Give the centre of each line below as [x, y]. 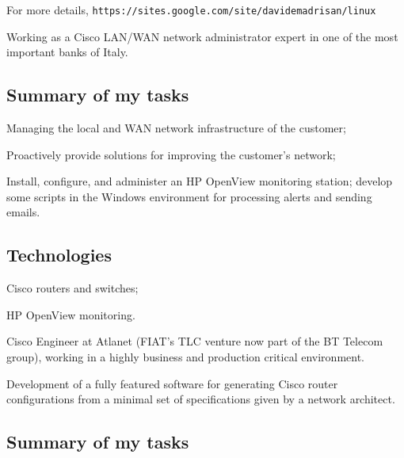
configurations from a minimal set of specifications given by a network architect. [201, 399]
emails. [23, 212]
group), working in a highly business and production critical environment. [186, 357]
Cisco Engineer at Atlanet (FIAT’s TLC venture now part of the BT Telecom [195, 341]
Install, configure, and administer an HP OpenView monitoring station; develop [200, 181]
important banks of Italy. [67, 52]
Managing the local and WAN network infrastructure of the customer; [176, 128]
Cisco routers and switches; [72, 288]
